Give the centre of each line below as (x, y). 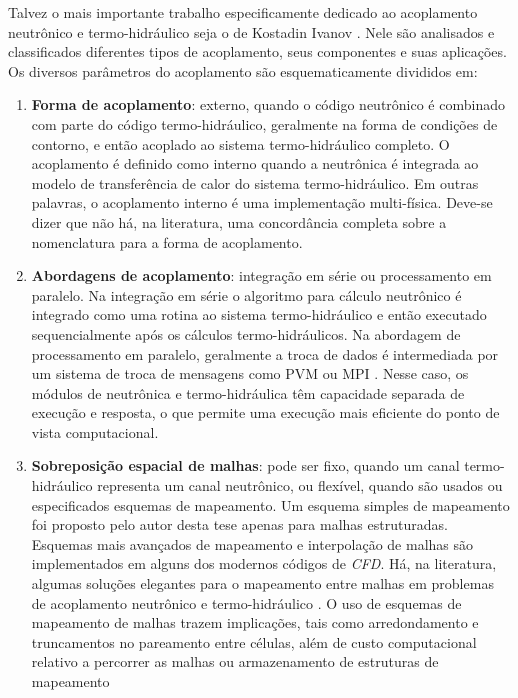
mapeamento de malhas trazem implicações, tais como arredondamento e (255, 622)
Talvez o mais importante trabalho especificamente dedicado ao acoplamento (243, 12)
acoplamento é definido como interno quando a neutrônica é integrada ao (255, 163)
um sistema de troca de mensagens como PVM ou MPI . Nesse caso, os (250, 373)
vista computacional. (95, 431)
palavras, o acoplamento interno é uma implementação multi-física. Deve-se (262, 202)
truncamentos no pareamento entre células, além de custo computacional (254, 641)
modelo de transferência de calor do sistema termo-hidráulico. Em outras (255, 182)
